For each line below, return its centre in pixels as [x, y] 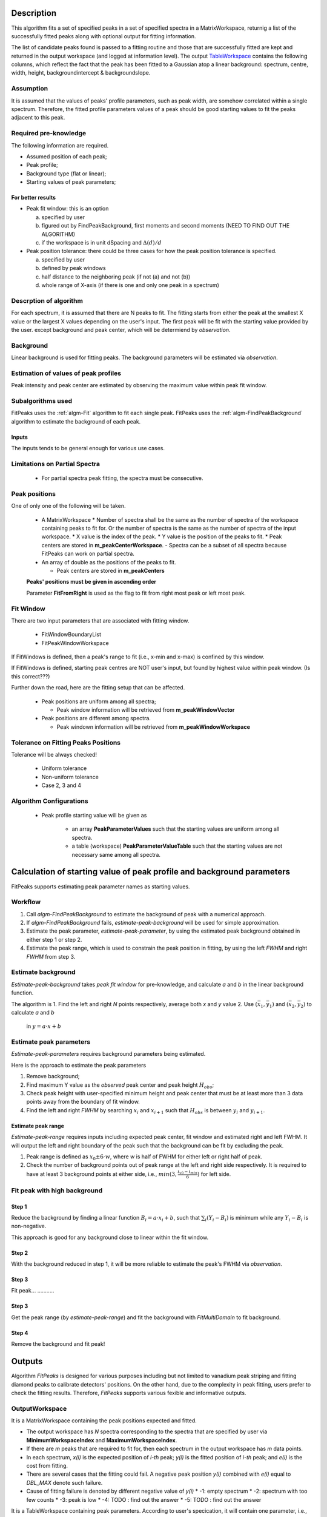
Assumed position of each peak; [67, 156]
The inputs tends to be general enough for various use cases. [88, 448]
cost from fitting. [47, 1466]
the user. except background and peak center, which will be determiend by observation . [121, 329]
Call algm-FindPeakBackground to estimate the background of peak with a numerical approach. [146, 914]
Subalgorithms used [42, 400]
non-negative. [29, 1226]
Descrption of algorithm [47, 300]
